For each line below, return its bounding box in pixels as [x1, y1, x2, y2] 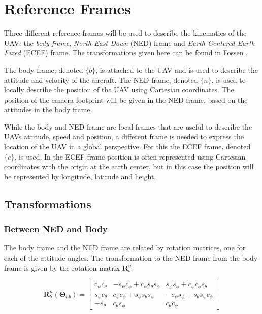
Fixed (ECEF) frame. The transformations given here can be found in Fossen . [4, 47, 248, 58]
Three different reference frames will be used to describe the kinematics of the [4, 27, 247, 38]
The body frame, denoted [4, 64, 83, 75]
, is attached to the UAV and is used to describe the [95, 64, 258, 75]
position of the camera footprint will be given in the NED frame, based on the [4, 94, 248, 105]
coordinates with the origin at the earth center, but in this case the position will [4, 161, 254, 172]
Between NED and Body [4, 223, 108, 235]
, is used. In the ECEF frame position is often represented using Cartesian [14, 151, 246, 162]
